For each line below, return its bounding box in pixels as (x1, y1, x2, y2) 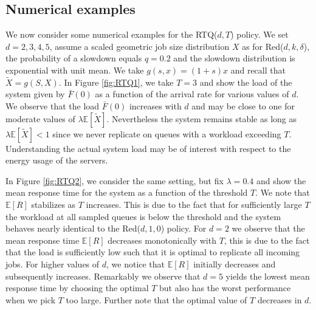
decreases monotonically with (108, 233, 216, 246)
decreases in (257, 293, 302, 306)
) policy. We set (230, 28, 289, 41)
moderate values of (5, 112, 75, 125)
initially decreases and (193, 257, 276, 270)
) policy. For (160, 222, 207, 235)
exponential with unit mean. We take (5, 63, 144, 76)
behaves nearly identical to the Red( (5, 222, 140, 235)
